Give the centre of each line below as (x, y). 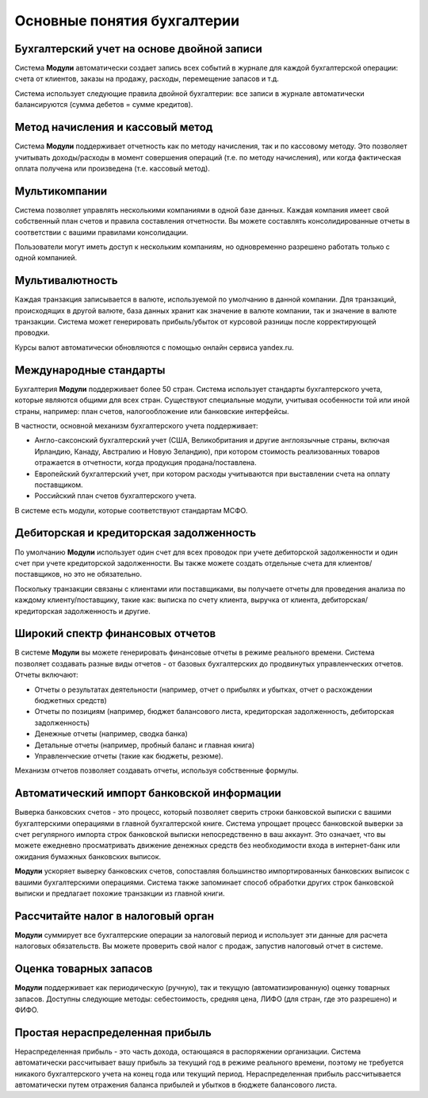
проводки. (32, 332)
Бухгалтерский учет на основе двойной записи (138, 49)
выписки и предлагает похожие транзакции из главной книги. (120, 893)
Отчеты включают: (46, 675)
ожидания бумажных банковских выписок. (88, 856)
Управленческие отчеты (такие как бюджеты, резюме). (129, 756)
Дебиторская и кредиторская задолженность (136, 533)
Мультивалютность (66, 280)
